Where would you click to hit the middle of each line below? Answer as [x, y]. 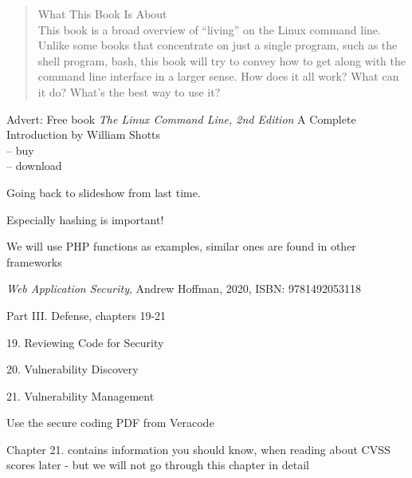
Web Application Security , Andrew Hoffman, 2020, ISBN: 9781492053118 [184, 288]
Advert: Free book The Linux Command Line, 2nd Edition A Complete [181, 119]
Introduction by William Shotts [84, 134]
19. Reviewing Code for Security [85, 342]
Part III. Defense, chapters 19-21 [86, 315]
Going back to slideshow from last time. [104, 192]
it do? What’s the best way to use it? [129, 91]
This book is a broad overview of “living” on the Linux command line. [209, 29]
